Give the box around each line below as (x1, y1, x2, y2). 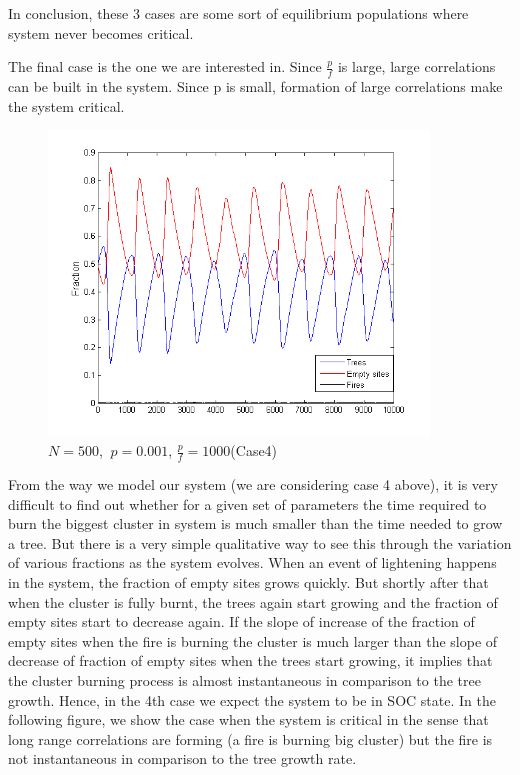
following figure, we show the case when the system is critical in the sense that (8, 709, 489, 730)
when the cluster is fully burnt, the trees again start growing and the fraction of (8, 591, 498, 612)
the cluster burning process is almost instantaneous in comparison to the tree (8, 669, 481, 690)
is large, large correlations (337, 56, 496, 77)
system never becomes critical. (8, 22, 194, 43)
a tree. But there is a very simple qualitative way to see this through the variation (8, 532, 512, 553)
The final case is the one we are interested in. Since (8, 56, 322, 77)
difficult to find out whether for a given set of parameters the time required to (8, 493, 487, 514)
